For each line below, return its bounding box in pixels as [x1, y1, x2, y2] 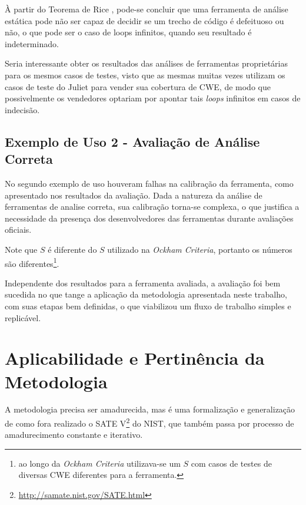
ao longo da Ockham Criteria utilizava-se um [18, 457, 181, 469]
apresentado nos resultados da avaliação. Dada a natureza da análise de [5, 189, 262, 201]
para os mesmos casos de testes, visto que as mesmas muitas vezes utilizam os [5, 68, 285, 81]
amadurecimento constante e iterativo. [5, 428, 143, 441]
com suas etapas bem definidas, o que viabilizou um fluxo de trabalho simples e [5, 299, 291, 312]
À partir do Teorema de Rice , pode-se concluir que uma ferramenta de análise [5, 3, 288, 15]
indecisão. [5, 103, 40, 115]
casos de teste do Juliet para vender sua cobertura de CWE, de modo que [5, 80, 271, 93]
